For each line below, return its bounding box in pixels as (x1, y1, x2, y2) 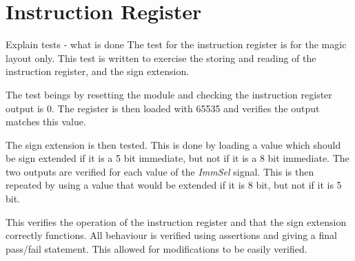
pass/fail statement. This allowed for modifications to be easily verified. (6, 241, 307, 255)
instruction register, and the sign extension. (6, 64, 190, 79)
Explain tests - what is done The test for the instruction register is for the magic (6, 37, 347, 52)
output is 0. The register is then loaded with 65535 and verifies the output (6, 101, 320, 115)
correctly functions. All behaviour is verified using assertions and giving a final (6, 228, 337, 242)
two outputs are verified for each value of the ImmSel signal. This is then (6, 164, 314, 178)
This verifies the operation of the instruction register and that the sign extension (6, 214, 347, 229)
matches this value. (6, 114, 86, 129)
